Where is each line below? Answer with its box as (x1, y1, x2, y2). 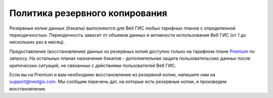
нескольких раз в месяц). (9, 39, 65, 45)
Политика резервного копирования (9, 8, 167, 19)
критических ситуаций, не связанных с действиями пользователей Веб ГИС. (9, 62, 176, 68)
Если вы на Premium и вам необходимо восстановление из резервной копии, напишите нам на (9, 71, 216, 77)
